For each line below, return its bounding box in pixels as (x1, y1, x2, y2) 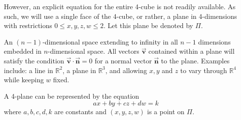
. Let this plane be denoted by (103, 20, 193, 30)
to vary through (180, 65, 227, 75)
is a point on (147, 106, 185, 117)
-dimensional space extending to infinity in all (42, 36, 178, 46)
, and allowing (105, 65, 147, 75)
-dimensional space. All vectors (47, 46, 139, 56)
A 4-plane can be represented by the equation (4, 90, 139, 101)
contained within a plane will (148, 46, 235, 56)
